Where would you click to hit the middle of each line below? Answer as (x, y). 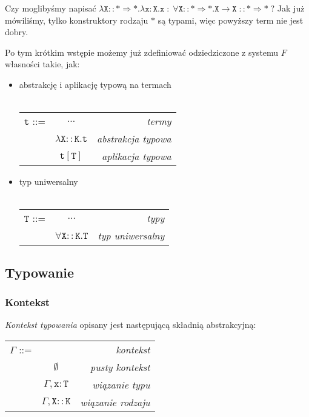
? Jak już (287, 8)
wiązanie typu (121, 384)
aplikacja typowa (137, 156)
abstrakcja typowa (134, 139)
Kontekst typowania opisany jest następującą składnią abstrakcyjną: (131, 325)
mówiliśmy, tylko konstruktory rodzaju (77, 20)
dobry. (17, 32)
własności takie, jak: (42, 64)
